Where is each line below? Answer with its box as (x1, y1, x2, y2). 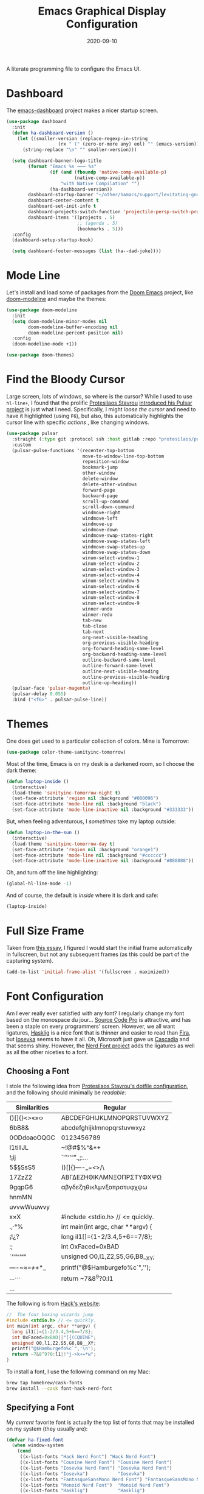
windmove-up (82, 521, 113, 527)
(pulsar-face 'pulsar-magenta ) (12, 685, 91, 692)
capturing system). (6, 957, 53, 964)
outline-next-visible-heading (82, 668, 159, 674)
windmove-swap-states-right (82, 532, 154, 539)
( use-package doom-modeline (6, 307, 78, 313)
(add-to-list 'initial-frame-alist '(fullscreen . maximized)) (6, 969, 170, 975)
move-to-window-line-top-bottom (82, 453, 165, 459)
